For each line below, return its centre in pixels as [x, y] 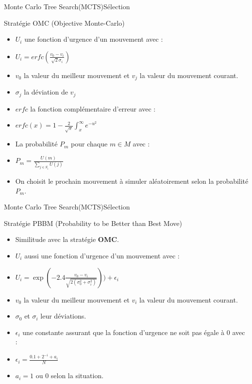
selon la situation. [77, 376]
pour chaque [89, 144]
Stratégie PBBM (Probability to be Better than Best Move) [93, 223]
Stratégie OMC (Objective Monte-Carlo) [64, 23]
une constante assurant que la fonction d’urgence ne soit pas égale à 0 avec [134, 332]
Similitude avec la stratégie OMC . [67, 239]
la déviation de [46, 92]
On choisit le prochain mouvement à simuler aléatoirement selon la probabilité [132, 181]
